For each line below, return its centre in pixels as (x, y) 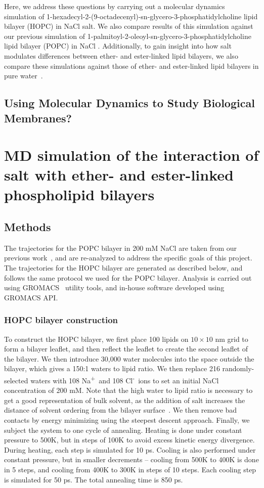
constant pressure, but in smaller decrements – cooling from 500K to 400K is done (131, 459)
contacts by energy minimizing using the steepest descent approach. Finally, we (127, 420)
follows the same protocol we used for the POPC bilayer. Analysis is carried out (128, 277)
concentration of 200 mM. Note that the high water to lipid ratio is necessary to (128, 390)
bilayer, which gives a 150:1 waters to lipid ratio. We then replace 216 (112, 368)
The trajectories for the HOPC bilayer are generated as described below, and (123, 268)
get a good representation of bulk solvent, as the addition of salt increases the (125, 400)
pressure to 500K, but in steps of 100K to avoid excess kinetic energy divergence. (129, 440)
